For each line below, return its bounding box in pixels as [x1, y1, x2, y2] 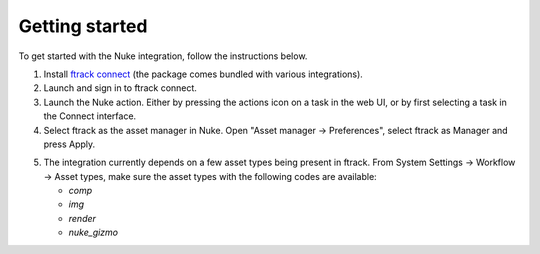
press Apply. [43, 138, 96, 150]
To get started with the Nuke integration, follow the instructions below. [18, 50, 308, 62]
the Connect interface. [43, 110, 137, 122]
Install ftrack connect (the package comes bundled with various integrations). [43, 68, 364, 80]
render [68, 212, 97, 224]
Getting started [18, 15, 148, 37]
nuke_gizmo [68, 226, 119, 239]
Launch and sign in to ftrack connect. [43, 82, 197, 94]
